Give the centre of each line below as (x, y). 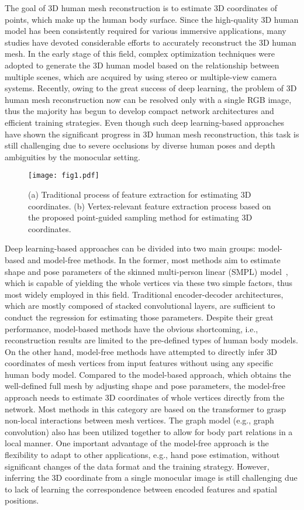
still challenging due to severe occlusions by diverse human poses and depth (140, 145)
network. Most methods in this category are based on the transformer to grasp (145, 409)
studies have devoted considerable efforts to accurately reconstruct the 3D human (151, 42)
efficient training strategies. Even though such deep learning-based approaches (144, 122)
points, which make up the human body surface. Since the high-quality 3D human (152, 19)
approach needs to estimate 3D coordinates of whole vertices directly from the (145, 397)
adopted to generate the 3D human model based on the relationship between (142, 65)
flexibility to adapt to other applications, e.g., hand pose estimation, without (142, 455)
